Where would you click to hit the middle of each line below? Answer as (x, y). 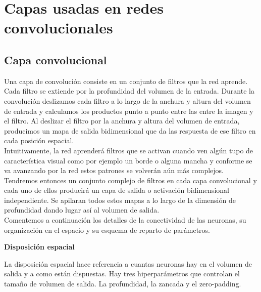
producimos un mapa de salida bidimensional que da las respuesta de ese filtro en (130, 130)
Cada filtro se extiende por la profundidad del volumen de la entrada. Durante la (129, 91)
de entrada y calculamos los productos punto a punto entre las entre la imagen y (129, 111)
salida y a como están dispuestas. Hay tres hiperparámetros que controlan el (122, 274)
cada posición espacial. (39, 140)
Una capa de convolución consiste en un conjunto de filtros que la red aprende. (126, 81)
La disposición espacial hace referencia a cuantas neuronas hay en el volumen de (128, 263)
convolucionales (59, 28)
